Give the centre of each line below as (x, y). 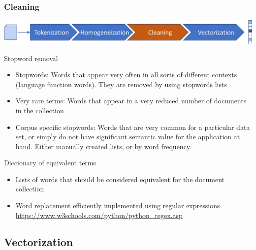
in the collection (40, 110)
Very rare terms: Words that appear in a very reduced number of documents (131, 101)
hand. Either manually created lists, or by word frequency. (103, 146)
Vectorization (39, 241)
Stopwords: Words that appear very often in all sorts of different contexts (126, 75)
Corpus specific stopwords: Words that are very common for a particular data (133, 127)
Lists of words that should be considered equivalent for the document (120, 179)
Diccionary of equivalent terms (50, 163)
